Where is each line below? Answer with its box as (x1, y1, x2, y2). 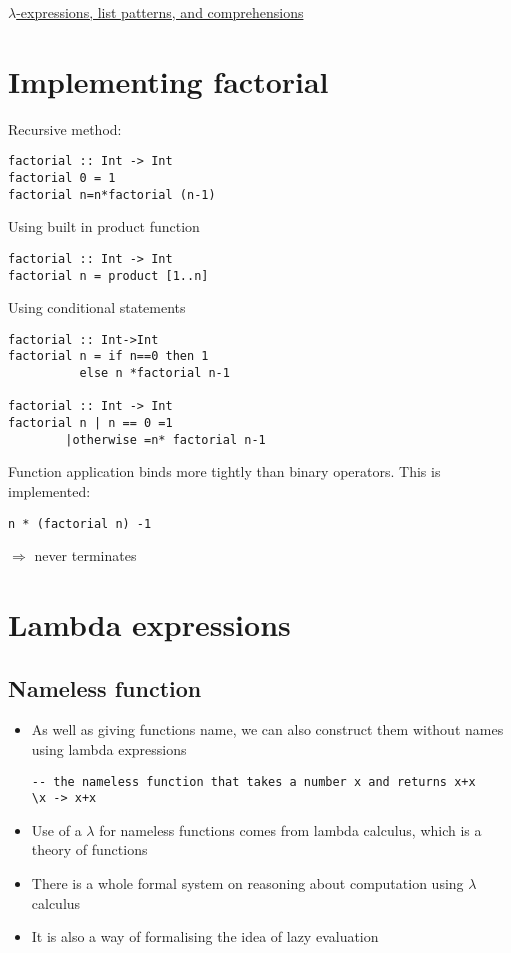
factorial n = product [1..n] (8, 268, 209, 283)
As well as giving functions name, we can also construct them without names (31, 719, 504, 740)
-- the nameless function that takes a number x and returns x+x (31, 774, 476, 789)
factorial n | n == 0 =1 (8, 416, 173, 431)
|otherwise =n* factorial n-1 (65, 432, 266, 447)
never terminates (34, 545, 137, 566)
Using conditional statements (8, 297, 186, 318)
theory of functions (31, 839, 148, 860)
